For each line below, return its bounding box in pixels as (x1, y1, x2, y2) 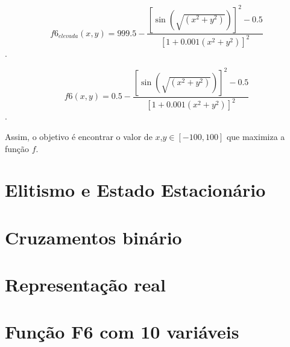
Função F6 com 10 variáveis (5, 319, 239, 344)
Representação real (5, 272, 166, 297)
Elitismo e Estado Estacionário (5, 177, 266, 202)
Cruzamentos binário (5, 224, 182, 249)
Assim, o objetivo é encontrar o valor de (5, 130, 153, 142)
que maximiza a (226, 130, 285, 142)
